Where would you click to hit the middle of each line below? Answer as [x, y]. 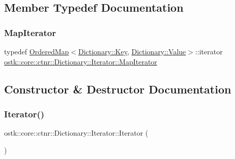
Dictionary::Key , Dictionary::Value [132, 51]
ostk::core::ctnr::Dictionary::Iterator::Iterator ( [76, 133]
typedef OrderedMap [37, 51]
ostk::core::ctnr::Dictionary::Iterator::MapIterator [81, 61]
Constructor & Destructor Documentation [118, 89]
